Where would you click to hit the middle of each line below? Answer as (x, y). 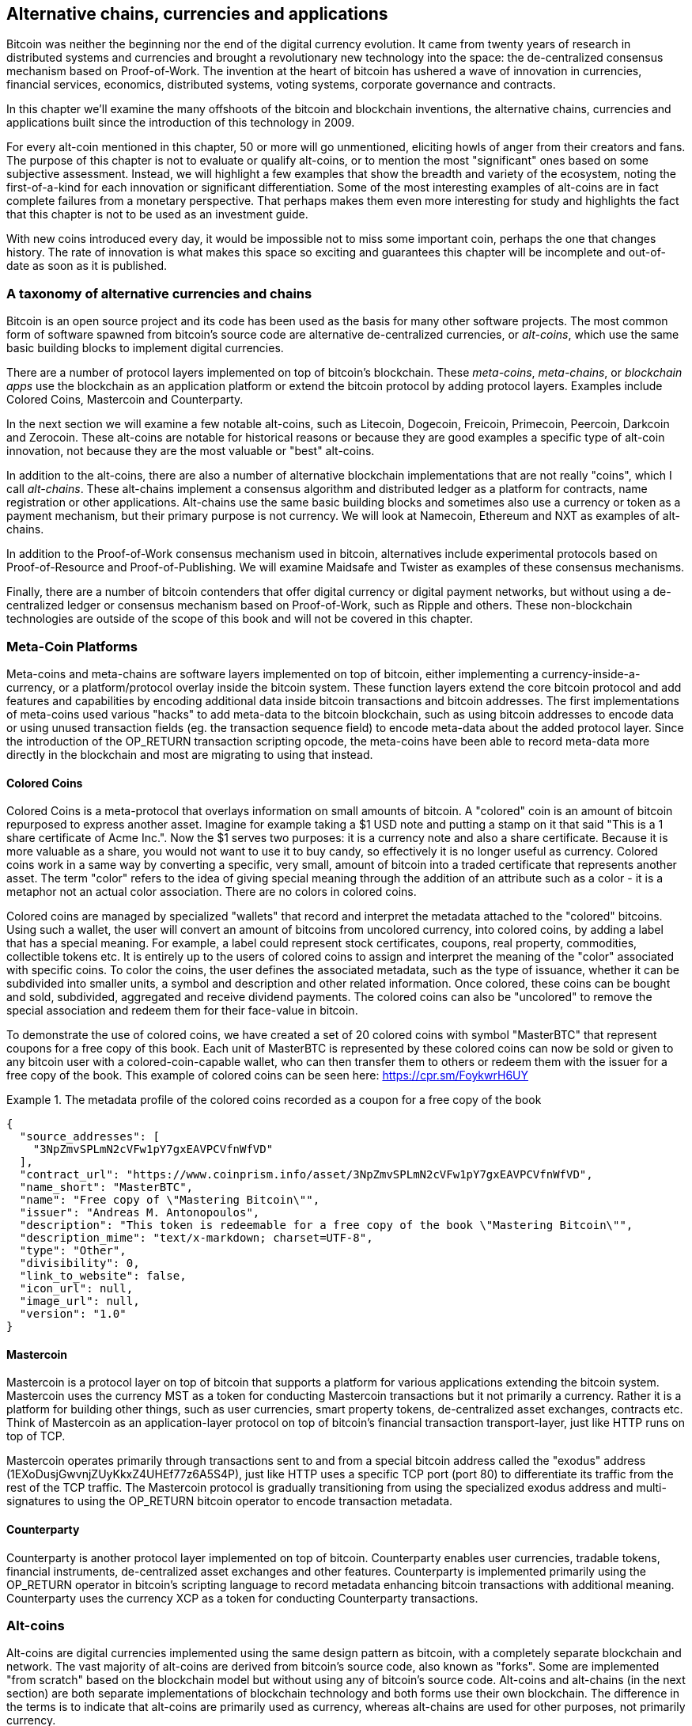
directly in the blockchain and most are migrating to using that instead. (190, 754)
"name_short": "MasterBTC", (106, 1187)
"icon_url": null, (76, 1289)
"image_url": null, (79, 1301)
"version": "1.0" (73, 1314)
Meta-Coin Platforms (72, 646)
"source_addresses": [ (89, 1137)
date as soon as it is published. (87, 266)
